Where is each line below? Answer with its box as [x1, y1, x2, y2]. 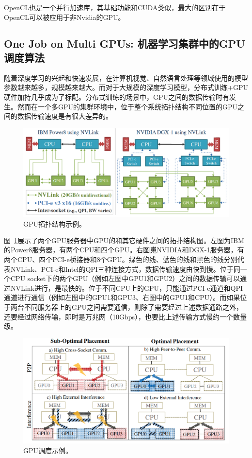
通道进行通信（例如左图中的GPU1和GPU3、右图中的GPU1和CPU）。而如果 [4, 292, 240, 302]
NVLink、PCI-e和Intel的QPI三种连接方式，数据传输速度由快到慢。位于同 [10, 264, 240, 274]
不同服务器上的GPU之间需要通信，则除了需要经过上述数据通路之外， [24, 301, 243, 312]
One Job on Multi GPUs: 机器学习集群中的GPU [4, 35, 245, 51]
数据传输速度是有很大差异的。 [17, 111, 112, 121]
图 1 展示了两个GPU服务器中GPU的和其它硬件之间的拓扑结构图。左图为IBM [4, 235, 244, 245]
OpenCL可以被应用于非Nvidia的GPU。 [4, 12, 125, 22]
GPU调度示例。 [23, 445, 73, 455]
